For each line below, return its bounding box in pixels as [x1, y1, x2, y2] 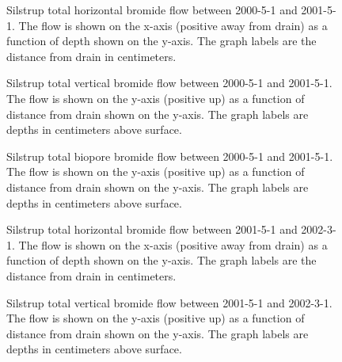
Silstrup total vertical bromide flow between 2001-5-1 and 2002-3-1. [6, 294, 332, 311]
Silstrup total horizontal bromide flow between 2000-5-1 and [6, 2, 298, 17]
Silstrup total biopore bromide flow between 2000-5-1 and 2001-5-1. [6, 147, 333, 164]
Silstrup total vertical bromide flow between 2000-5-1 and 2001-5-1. [6, 74, 332, 91]
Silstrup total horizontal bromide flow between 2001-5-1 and [6, 221, 298, 238]
